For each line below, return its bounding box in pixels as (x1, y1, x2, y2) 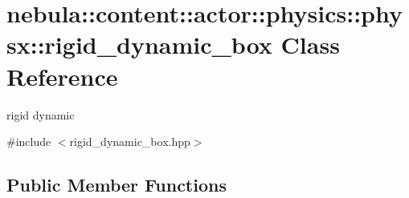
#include (6, 133, 51, 150)
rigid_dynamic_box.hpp (69, 133, 190, 150)
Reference (6, 59, 118, 92)
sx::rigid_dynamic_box (6, 28, 272, 61)
